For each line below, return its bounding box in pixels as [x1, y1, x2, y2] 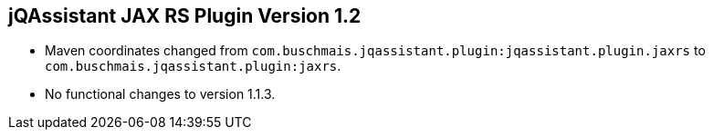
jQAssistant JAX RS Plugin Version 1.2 [8, 5, 362, 27]
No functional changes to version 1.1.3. [45, 86, 276, 103]
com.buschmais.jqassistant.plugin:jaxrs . [45, 58, 341, 74]
